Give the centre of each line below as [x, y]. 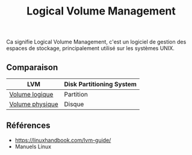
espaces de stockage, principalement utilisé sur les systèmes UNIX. [90, 48]
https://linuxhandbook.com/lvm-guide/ [63, 140]
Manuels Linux [33, 147]
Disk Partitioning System [101, 84]
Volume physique [34, 104]
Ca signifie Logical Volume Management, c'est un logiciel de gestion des [96, 42]
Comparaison [32, 67]
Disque [74, 104]
